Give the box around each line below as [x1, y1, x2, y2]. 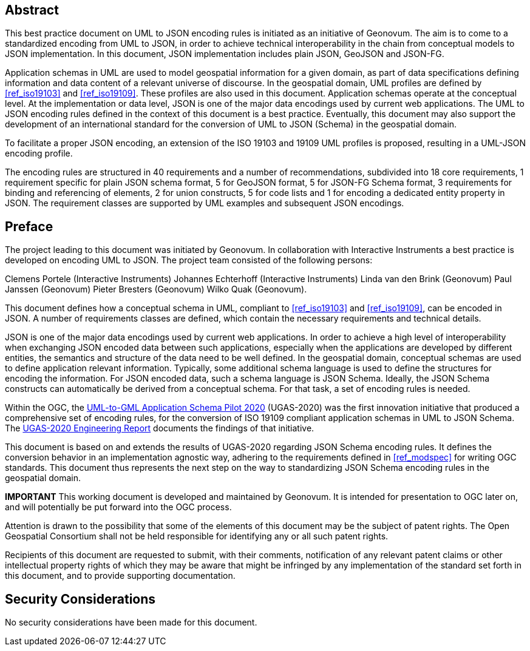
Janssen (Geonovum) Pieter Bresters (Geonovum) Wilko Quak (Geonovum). [5, 284, 307, 295]
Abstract [5, 2, 59, 18]
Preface [5, 218, 53, 234]
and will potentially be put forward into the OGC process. [5, 502, 232, 513]
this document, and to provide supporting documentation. [5, 570, 236, 581]
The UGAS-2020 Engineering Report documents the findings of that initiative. [5, 423, 314, 434]
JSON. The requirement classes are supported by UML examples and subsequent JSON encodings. [5, 198, 404, 209]
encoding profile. [5, 148, 73, 159]
